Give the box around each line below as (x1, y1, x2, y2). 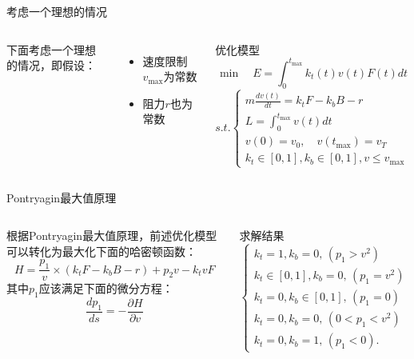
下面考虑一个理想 (6, 41, 96, 58)
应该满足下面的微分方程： (38, 280, 173, 297)
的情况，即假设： (6, 57, 96, 74)
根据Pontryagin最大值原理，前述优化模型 (6, 227, 217, 244)
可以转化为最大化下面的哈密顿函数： (6, 242, 197, 259)
